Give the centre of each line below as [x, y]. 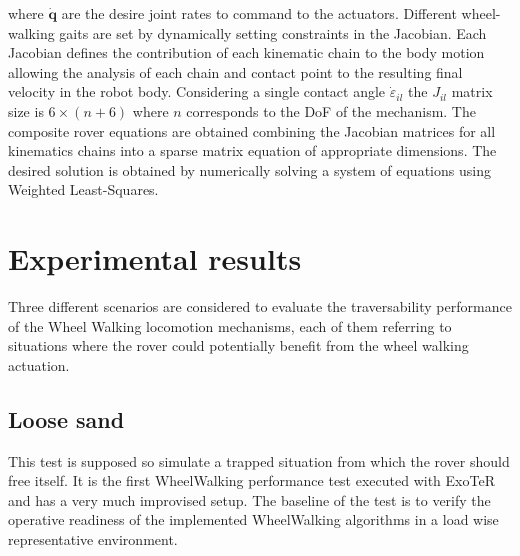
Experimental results [155, 258]
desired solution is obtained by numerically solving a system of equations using [249, 169]
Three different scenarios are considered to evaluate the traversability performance [260, 306]
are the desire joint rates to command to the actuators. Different [259, 13]
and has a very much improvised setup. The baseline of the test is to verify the [249, 499]
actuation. [39, 364]
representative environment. [93, 539]
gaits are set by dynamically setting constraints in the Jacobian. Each [273, 32]
